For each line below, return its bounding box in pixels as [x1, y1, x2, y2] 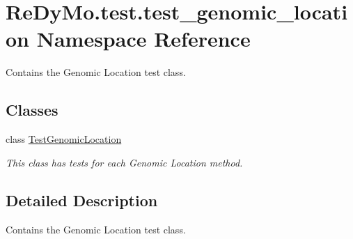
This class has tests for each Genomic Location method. [6, 155, 243, 169]
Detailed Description [6, 189, 158, 210]
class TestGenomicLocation [6, 132, 122, 146]
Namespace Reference [36, 24, 251, 53]
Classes [6, 99, 58, 121]
